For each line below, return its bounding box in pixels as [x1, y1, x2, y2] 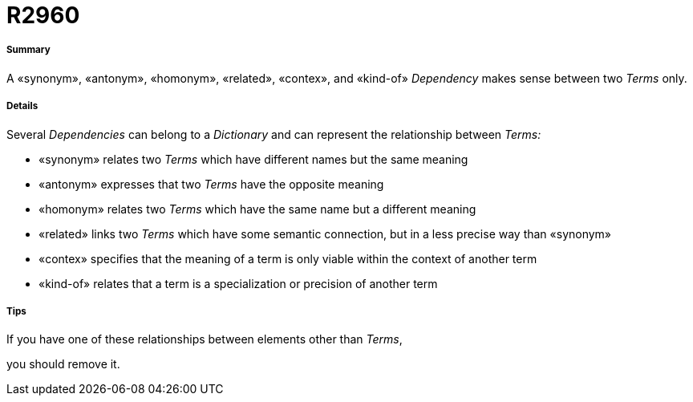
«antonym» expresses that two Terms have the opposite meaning [38, 177, 384, 191]
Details [6, 100, 38, 112]
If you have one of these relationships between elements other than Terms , [6, 332, 403, 347]
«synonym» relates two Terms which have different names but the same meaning [38, 152, 468, 166]
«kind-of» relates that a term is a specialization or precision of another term [38, 276, 438, 290]
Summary [6, 44, 51, 56]
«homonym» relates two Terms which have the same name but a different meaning [38, 201, 476, 216]
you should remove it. [6, 357, 120, 372]
